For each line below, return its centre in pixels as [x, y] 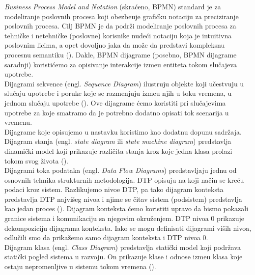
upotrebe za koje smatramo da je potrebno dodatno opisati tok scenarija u [117, 112]
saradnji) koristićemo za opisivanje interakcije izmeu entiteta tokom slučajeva [121, 64]
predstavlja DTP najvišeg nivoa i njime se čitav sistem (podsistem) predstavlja [123, 199]
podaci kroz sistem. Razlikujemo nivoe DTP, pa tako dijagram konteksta [114, 189]
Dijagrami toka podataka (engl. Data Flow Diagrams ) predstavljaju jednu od [121, 170]
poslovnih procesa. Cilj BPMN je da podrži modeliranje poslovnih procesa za [120, 26]
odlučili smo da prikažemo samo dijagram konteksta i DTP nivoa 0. [106, 237]
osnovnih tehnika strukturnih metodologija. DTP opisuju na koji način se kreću [124, 179]
